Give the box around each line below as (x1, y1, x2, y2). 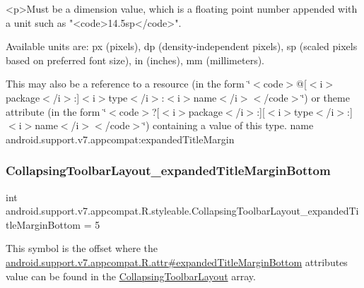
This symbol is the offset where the (6, 241, 158, 256)
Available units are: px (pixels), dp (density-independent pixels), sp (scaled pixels (6, 39, 358, 54)
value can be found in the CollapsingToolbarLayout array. (6, 268, 256, 283)
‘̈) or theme (301, 90, 350, 104)
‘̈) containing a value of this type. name (143, 118, 314, 133)
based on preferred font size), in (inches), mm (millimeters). (6, 52, 265, 67)
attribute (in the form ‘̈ (6, 104, 107, 119)
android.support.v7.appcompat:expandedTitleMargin (6, 131, 235, 146)
